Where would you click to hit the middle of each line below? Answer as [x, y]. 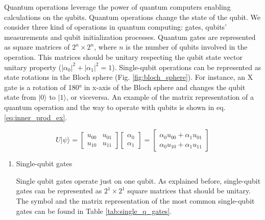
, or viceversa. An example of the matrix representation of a [160, 97]
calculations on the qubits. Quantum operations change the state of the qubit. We [132, 17]
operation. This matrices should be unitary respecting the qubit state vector [123, 57]
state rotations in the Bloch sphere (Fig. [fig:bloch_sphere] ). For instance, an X [129, 77]
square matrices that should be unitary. [189, 191]
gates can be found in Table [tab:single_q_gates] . [94, 211]
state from [20, 97]
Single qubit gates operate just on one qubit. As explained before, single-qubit [138, 180]
